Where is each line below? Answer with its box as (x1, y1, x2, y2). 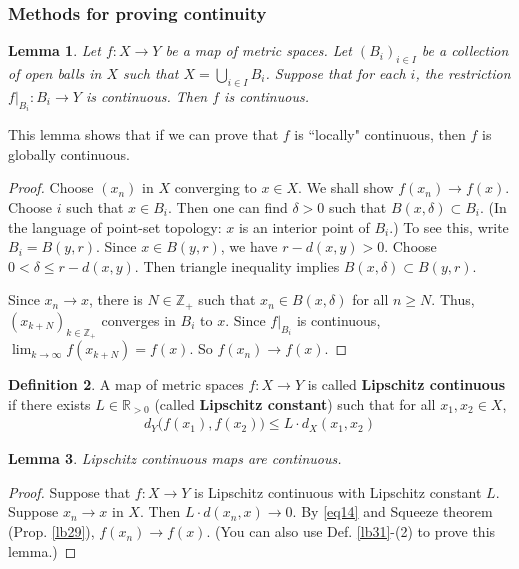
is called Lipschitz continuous (307, 374, 506, 395)
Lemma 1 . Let (8, 40, 101, 61)
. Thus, (431, 289, 475, 310)
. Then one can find (168, 197, 288, 218)
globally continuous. (8, 143, 130, 164)
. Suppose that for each (265, 63, 406, 84)
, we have (220, 236, 278, 257)
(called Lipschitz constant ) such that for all (154, 393, 436, 414)
